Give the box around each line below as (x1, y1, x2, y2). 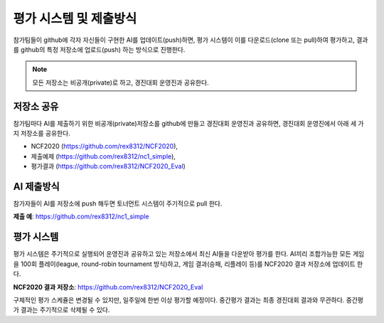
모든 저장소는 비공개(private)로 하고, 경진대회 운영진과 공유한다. (32, 78, 209, 87)
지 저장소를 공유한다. (13, 129, 70, 138)
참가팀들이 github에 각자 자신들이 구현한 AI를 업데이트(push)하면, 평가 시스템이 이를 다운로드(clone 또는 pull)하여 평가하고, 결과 (13, 36, 368, 44)
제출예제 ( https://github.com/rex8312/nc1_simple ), (31, 152, 176, 160)
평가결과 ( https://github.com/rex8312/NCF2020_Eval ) (31, 162, 186, 171)
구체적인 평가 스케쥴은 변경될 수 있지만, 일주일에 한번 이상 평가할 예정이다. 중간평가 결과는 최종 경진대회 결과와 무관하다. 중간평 (13, 295, 364, 304)
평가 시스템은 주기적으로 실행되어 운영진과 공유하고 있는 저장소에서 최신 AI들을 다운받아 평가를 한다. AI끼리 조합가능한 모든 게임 (13, 250, 365, 258)
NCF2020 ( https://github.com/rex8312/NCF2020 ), (31, 142, 178, 151)
